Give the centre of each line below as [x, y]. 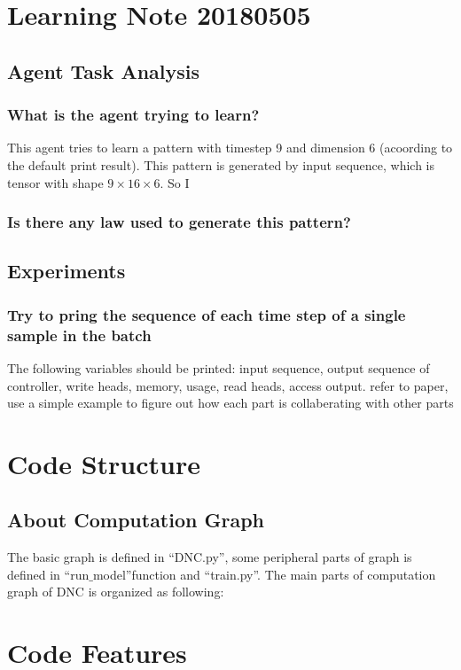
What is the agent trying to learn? [133, 115]
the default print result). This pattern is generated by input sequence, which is [221, 164]
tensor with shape [55, 182]
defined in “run [48, 574]
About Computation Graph [136, 520]
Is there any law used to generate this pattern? [179, 222]
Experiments [66, 271]
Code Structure [104, 463]
